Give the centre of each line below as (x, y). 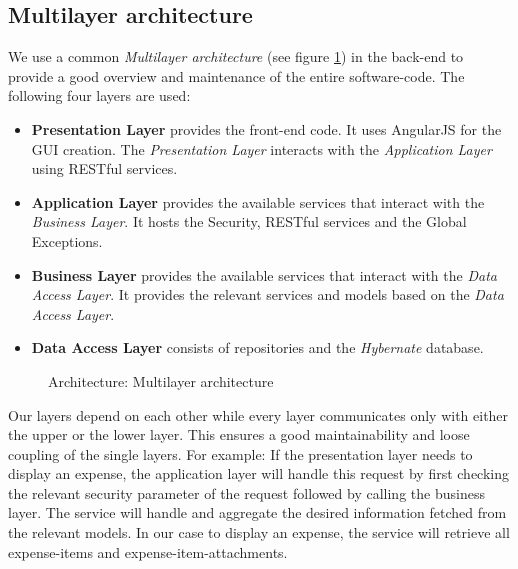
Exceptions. (67, 240)
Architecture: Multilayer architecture (161, 380)
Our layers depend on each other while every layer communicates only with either (258, 414)
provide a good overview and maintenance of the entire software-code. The (236, 75)
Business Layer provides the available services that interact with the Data (264, 274)
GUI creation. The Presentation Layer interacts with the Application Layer (261, 148)
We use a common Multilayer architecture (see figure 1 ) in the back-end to (236, 56)
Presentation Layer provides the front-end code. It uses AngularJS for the (266, 128)
